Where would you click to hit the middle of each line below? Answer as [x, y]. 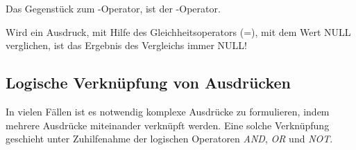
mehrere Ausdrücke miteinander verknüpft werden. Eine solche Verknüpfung [168, 125]
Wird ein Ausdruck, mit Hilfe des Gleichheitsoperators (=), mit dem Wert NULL [178, 31]
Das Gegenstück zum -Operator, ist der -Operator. [113, 8]
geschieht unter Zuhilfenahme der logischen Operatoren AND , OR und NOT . [169, 139]
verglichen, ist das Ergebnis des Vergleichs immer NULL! [126, 45]
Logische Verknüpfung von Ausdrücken [148, 83]
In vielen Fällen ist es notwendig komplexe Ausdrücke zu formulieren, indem [168, 111]
